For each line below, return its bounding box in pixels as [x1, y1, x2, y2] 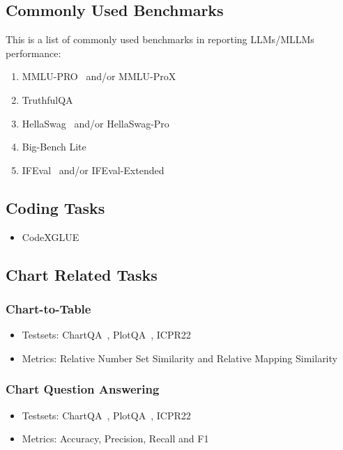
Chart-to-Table [6, 300, 91, 317]
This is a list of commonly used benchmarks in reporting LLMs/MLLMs [6, 32, 314, 47]
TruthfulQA [22, 92, 73, 107]
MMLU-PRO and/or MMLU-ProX [22, 69, 176, 84]
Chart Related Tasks [6, 263, 158, 285]
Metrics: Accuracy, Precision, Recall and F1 [22, 431, 209, 446]
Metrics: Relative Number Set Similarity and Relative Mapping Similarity [22, 350, 337, 365]
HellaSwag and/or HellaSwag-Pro [22, 116, 169, 130]
